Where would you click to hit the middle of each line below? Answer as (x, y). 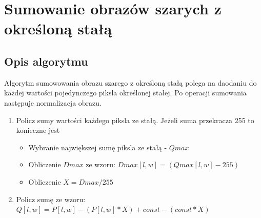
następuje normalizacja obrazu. (53, 102)
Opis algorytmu (46, 61)
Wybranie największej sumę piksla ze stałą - (98, 147)
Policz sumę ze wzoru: (51, 199)
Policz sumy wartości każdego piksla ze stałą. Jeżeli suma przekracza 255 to (135, 120)
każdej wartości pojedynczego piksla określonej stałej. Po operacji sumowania (125, 93)
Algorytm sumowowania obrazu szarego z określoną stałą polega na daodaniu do (130, 82)
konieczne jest (38, 130)
